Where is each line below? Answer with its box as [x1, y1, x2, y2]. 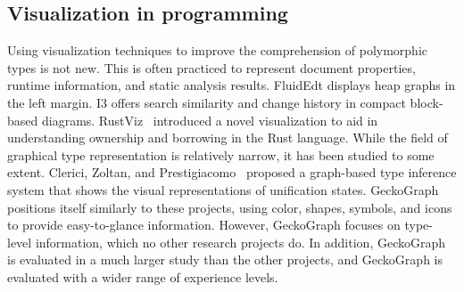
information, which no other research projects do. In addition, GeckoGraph [35, 232, 446, 251]
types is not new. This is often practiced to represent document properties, [7, 58, 416, 77]
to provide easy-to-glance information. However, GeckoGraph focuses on [7, 215, 401, 234]
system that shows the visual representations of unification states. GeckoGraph [7, 180, 439, 199]
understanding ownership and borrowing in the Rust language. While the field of [7, 128, 448, 147]
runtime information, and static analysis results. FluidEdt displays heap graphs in [7, 76, 456, 94]
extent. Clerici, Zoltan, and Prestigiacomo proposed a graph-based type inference [7, 163, 457, 182]
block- [410, 93, 443, 111]
